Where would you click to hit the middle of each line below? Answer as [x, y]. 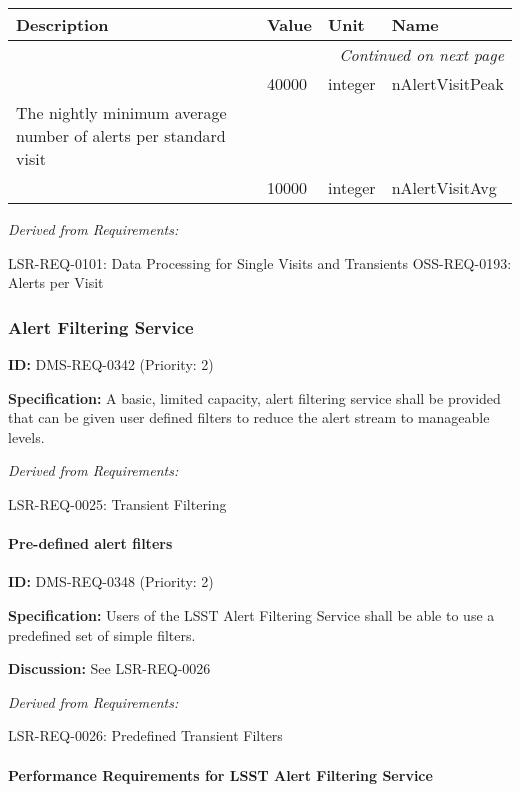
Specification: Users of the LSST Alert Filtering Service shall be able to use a [251, 614]
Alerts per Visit [56, 282]
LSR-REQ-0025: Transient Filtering [117, 503]
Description [62, 24]
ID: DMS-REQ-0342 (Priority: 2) [111, 364]
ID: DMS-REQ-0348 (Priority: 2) [111, 581]
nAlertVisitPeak [447, 83]
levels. [26, 436]
